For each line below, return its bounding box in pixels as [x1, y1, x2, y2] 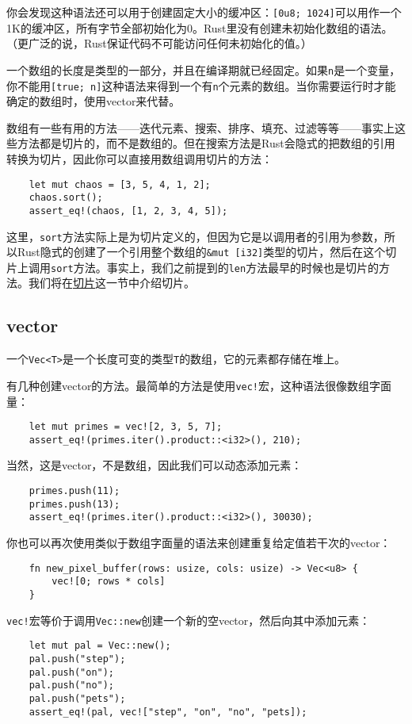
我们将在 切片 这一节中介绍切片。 [28, 274, 195, 291]
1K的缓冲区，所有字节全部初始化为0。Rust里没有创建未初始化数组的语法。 [6, 19, 393, 36]
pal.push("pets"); [29, 692, 126, 704]
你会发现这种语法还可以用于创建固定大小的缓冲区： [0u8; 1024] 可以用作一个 [6, 4, 402, 20]
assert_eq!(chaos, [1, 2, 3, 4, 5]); [29, 205, 228, 216]
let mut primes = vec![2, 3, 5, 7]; [29, 421, 223, 433]
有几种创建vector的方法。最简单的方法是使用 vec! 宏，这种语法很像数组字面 [6, 377, 392, 393]
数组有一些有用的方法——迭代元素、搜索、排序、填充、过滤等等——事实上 [6, 119, 395, 136]
